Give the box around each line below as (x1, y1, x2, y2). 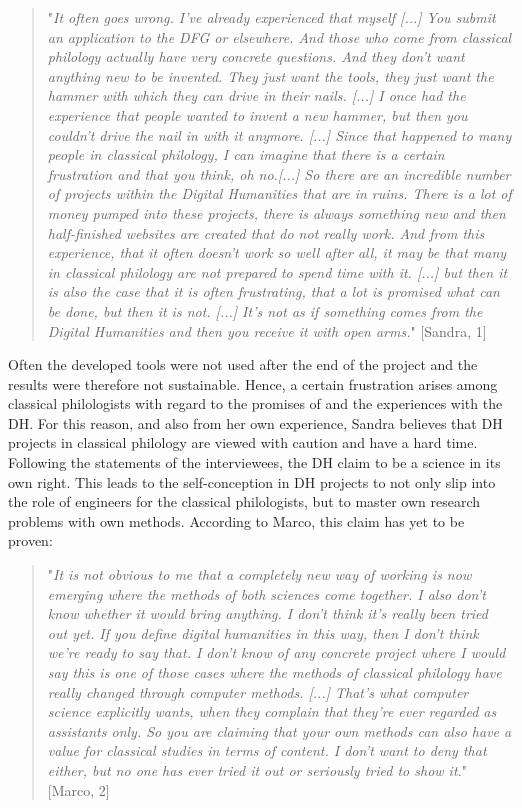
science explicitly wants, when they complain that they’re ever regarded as (47, 701, 497, 722)
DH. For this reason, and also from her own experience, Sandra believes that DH (8, 412, 503, 433)
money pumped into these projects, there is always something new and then (47, 202, 506, 223)
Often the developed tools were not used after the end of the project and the (8, 354, 478, 375)
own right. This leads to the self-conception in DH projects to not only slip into (8, 471, 496, 492)
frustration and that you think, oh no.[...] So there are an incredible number (47, 163, 511, 184)
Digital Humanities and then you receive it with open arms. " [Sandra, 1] (47, 320, 487, 341)
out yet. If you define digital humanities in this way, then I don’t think (47, 622, 479, 643)
